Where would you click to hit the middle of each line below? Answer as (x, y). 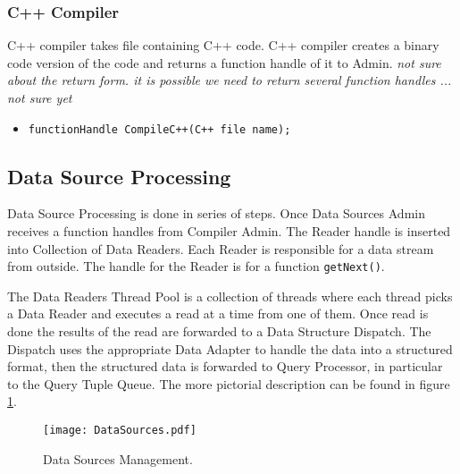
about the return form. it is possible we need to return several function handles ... (230, 80)
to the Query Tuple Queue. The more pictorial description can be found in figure (229, 383)
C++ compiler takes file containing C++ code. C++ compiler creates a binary (223, 45)
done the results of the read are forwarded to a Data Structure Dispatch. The (219, 331)
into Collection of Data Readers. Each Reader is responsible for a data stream (221, 248)
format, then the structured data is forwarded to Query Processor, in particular (225, 366)
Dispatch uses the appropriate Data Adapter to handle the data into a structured (230, 348)
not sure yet (40, 97)
